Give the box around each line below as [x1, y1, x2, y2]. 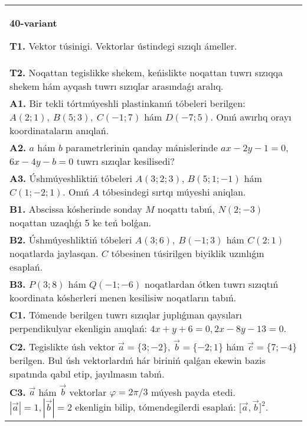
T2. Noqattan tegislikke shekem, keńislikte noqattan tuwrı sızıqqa [9, 66, 283, 79]
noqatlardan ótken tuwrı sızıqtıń [145, 277, 279, 291]
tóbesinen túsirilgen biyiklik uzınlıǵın [111, 246, 264, 260]
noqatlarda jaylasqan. [9, 246, 99, 260]
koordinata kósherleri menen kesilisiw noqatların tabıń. [9, 291, 237, 304]
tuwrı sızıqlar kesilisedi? [76, 154, 175, 168]
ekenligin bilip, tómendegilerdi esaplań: [75, 400, 236, 414]
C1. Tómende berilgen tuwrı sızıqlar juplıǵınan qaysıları [9, 308, 242, 321]
